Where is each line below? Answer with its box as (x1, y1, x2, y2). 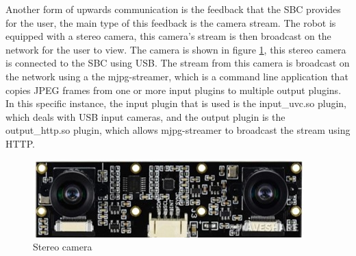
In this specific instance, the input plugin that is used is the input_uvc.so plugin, (5, 96, 346, 110)
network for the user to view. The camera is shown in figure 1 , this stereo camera (5, 42, 346, 56)
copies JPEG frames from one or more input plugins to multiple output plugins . (5, 82, 342, 97)
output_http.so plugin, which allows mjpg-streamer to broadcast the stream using (5, 123, 351, 137)
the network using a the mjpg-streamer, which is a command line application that (5, 69, 348, 83)
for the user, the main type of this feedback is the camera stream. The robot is (5, 15, 336, 30)
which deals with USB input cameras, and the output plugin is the (5, 109, 285, 124)
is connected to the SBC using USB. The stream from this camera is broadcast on (5, 56, 350, 70)
